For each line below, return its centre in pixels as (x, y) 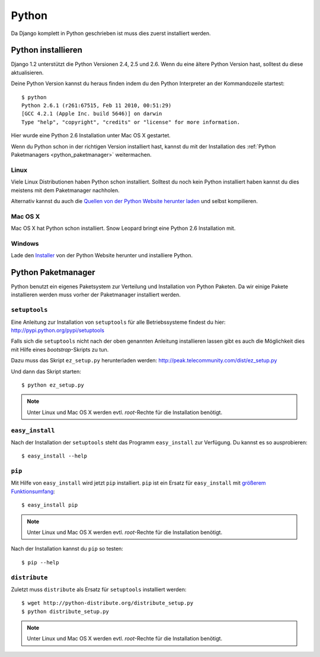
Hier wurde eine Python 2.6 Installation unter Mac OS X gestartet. (91, 135)
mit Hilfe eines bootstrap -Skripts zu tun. (60, 349)
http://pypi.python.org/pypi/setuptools (58, 330)
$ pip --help (40, 562)
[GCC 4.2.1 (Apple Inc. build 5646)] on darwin (92, 114)
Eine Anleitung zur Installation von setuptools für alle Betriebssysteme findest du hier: (118, 322)
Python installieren (47, 50)
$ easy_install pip (50, 505)
